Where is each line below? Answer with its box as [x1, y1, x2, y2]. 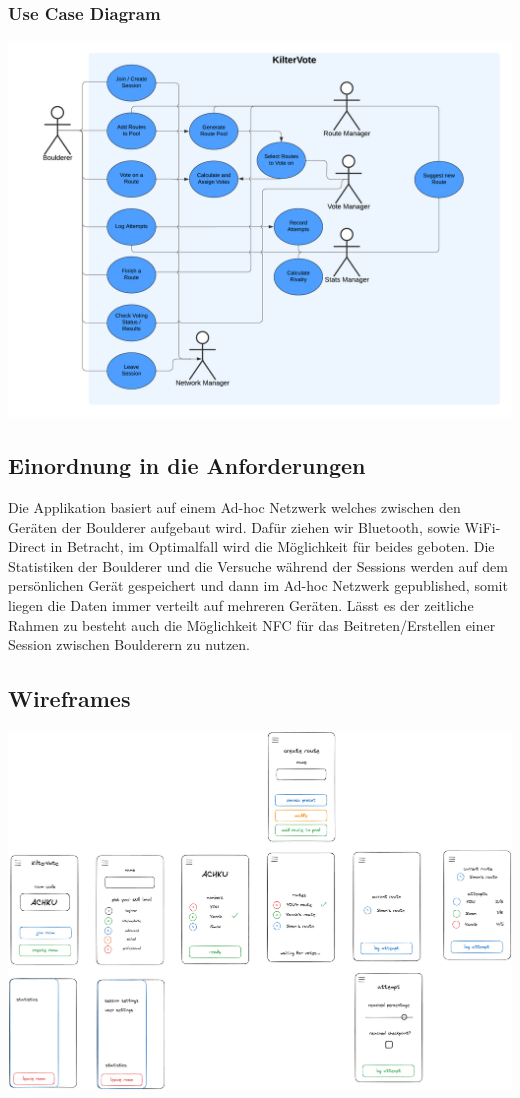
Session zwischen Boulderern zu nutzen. [8, 634, 250, 655]
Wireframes [8, 683, 131, 714]
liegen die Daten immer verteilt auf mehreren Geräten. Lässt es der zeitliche [8, 595, 474, 616]
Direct [8, 536, 46, 557]
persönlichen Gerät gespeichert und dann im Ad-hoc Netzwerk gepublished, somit [8, 575, 508, 596]
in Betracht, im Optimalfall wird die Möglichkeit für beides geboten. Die [50, 536, 495, 557]
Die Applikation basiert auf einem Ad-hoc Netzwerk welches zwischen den [8, 497, 461, 518]
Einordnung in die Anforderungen [8, 450, 366, 481]
